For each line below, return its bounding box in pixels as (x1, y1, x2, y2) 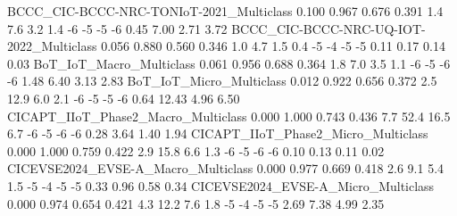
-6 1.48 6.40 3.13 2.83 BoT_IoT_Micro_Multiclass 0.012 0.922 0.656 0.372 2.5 (7, 71, 437, 90)
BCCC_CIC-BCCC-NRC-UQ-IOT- (231, 19, 426, 37)
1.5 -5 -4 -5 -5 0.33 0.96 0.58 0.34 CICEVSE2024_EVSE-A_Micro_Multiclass (7, 176, 435, 195)
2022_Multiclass (7, 37, 97, 55)
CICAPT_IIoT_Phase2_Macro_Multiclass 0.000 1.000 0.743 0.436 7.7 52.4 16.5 (7, 106, 451, 125)
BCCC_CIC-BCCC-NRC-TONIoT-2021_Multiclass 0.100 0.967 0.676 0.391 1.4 (7, 2, 444, 20)
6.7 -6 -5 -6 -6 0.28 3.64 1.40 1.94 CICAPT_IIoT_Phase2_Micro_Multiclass (7, 124, 428, 143)
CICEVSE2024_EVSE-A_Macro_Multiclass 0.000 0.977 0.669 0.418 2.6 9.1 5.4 (7, 159, 445, 178)
